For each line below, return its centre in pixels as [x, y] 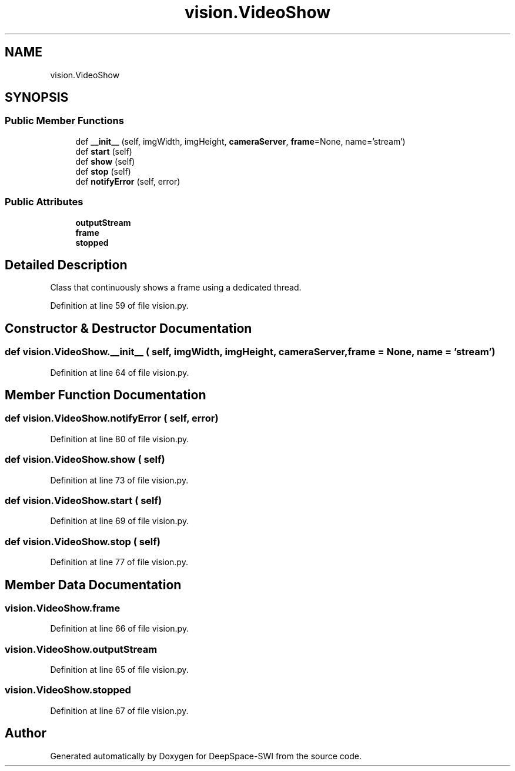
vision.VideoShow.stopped [68, 690]
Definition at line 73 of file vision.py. [119, 480]
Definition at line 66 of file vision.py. [120, 629]
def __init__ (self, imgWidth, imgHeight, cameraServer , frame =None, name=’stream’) [240, 141]
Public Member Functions [64, 121]
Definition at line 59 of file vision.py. [119, 306]
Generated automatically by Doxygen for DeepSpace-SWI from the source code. [206, 756]
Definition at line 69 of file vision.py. [120, 521]
